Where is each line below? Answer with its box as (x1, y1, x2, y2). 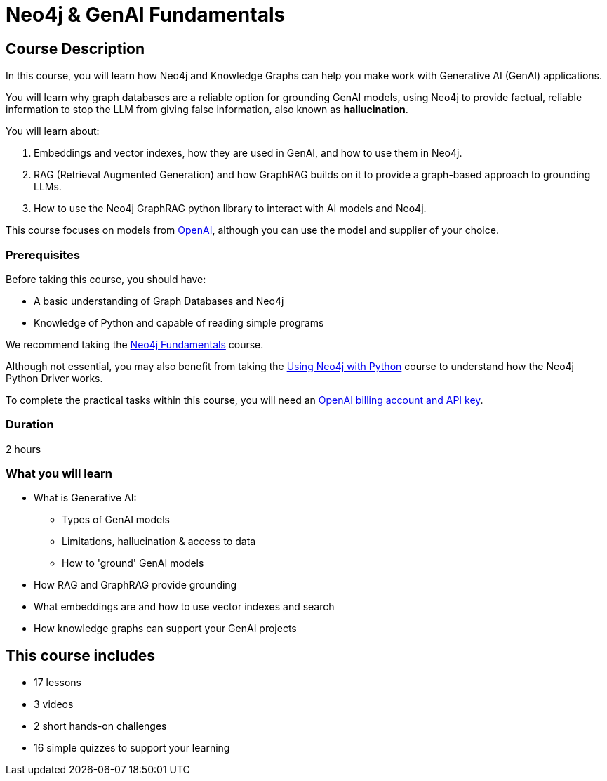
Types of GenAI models (62, 513, 171, 526)
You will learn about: (6, 125, 100, 138)
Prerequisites (6, 247, 80, 262)
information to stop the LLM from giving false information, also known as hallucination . (6, 103, 408, 116)
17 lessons (34, 676, 81, 689)
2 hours (6, 442, 41, 455)
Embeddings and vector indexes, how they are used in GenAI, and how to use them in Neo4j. (34, 147, 462, 159)
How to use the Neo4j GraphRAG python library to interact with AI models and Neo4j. (34, 202, 427, 215)
